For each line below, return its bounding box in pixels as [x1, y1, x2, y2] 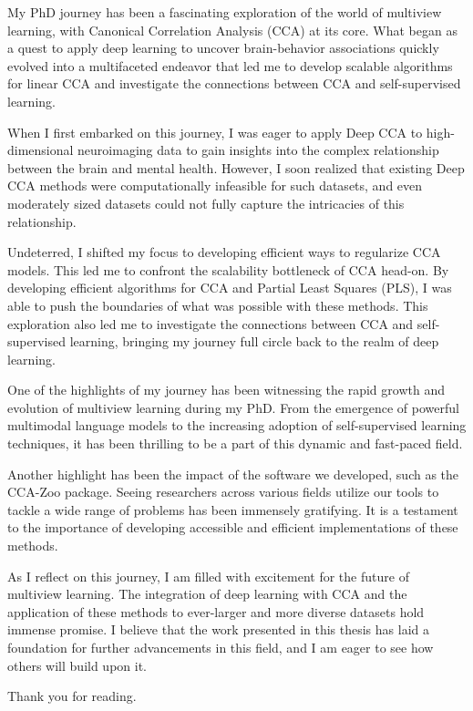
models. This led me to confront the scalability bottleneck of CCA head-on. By [7, 260, 449, 279]
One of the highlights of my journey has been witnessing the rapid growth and [7, 380, 445, 399]
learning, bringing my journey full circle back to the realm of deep [69, 332, 439, 351]
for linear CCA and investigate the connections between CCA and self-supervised [7, 74, 461, 93]
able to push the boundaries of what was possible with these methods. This [7, 295, 428, 314]
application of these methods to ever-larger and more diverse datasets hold [7, 602, 425, 621]
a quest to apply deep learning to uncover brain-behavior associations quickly [7, 38, 439, 57]
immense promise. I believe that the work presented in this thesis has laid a [7, 620, 429, 639]
